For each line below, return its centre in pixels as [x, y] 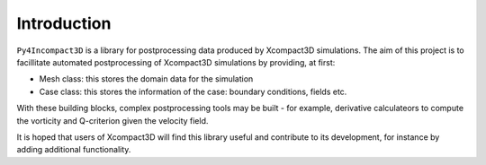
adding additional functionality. [74, 150]
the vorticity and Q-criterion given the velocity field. [112, 120]
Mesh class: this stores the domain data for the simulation [146, 79]
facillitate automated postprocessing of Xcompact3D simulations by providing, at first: [176, 62]
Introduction [64, 23]
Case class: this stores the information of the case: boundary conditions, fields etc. [193, 91]
